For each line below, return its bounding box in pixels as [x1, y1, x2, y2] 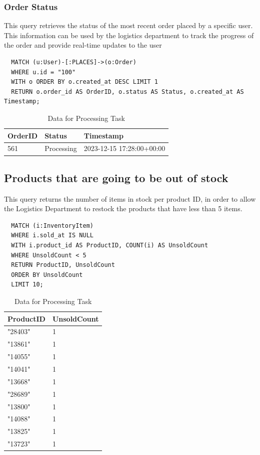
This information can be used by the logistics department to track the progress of [4, 30, 254, 40]
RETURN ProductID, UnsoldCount [11, 261, 115, 269]
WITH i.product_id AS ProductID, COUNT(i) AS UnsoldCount [11, 242, 208, 249]
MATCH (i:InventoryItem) [11, 222, 93, 229]
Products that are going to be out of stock [4, 170, 228, 185]
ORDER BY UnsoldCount [11, 271, 83, 278]
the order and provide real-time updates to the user [4, 40, 162, 50]
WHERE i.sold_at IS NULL [11, 232, 93, 239]
